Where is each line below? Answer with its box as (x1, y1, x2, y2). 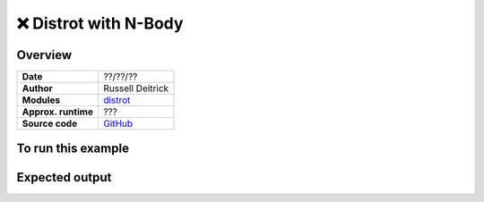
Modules (22, 94, 61, 106)
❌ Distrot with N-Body (16, 13, 184, 33)
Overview (16, 47, 73, 63)
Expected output (16, 170, 112, 185)
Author (22, 82, 53, 95)
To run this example (16, 141, 130, 156)
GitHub (103, 117, 134, 130)
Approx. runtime (22, 105, 94, 118)
